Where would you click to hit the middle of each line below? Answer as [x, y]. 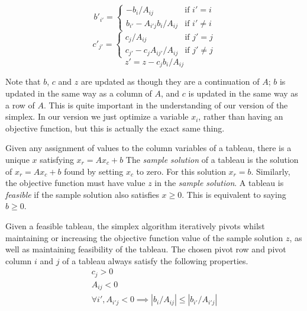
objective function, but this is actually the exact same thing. [115, 128]
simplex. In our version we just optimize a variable [97, 116]
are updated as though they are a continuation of [170, 81]
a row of [20, 105]
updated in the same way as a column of [79, 93]
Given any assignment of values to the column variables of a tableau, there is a [148, 148]
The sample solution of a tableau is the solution [212, 159]
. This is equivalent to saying [234, 194]
